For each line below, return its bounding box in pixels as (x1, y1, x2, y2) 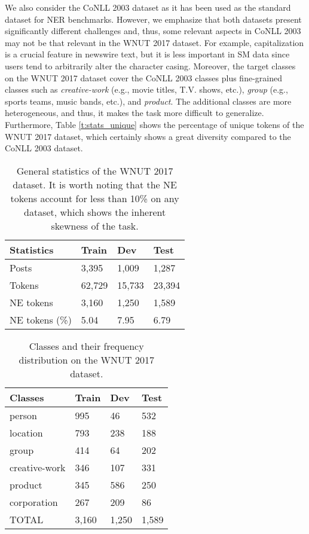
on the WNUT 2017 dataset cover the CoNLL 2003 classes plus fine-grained (5, 71, 282, 84)
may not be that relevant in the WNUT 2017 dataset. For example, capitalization (5, 36, 304, 48)
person (10, 408, 37, 422)
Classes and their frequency (29, 338, 144, 353)
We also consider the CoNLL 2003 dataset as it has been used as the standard (5, 1, 291, 13)
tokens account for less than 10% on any (10, 191, 179, 205)
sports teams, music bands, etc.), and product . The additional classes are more (5, 94, 292, 107)
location (10, 425, 43, 440)
